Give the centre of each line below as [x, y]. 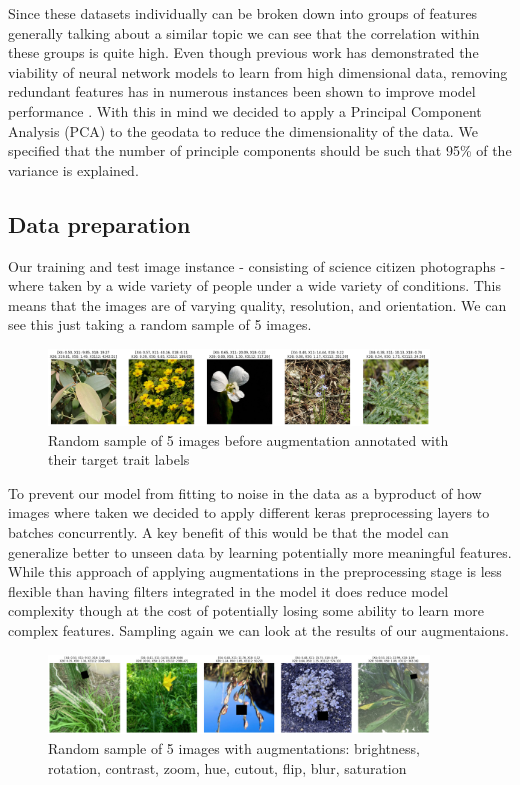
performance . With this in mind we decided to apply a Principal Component [245, 110]
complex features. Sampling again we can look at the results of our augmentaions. [258, 629]
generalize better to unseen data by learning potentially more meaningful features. [260, 551]
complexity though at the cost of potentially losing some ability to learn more [246, 610]
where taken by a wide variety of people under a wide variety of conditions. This [255, 285]
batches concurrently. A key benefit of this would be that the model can [228, 532]
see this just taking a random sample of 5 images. [160, 324]
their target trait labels [119, 459]
